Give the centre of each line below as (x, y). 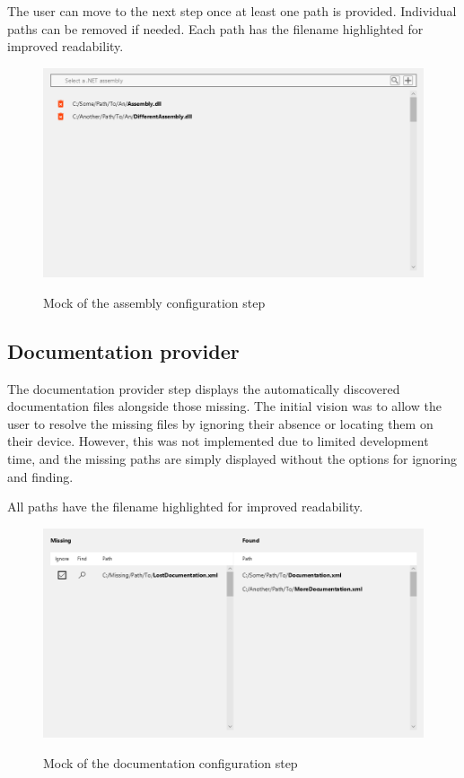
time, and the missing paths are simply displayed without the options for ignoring (232, 458)
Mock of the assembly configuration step (154, 302)
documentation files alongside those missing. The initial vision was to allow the (224, 406)
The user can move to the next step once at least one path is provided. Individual (232, 11)
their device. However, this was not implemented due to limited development (218, 441)
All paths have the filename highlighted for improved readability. (185, 507)
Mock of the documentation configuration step (171, 762)
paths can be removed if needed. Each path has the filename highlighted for (215, 28)
